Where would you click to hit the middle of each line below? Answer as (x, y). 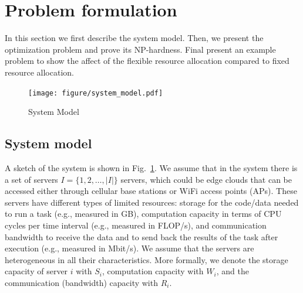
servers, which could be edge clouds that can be (206, 179)
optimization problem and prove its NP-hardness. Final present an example (140, 49)
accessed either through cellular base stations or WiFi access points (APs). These (151, 191)
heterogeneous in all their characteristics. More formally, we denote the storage (147, 259)
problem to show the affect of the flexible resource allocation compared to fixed (147, 61)
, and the (233, 271)
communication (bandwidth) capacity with (81, 282)
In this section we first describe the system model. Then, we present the (134, 38)
